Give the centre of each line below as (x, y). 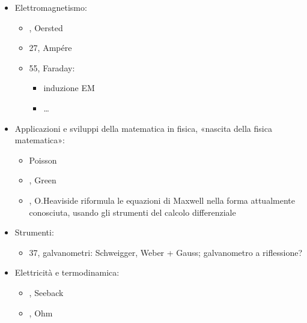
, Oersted (46, 27)
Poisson (43, 160)
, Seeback (46, 292)
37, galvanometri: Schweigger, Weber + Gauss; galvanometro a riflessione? (166, 252)
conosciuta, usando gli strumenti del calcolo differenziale (132, 212)
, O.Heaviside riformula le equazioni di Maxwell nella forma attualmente (162, 200)
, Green (43, 180)
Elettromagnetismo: (51, 7)
